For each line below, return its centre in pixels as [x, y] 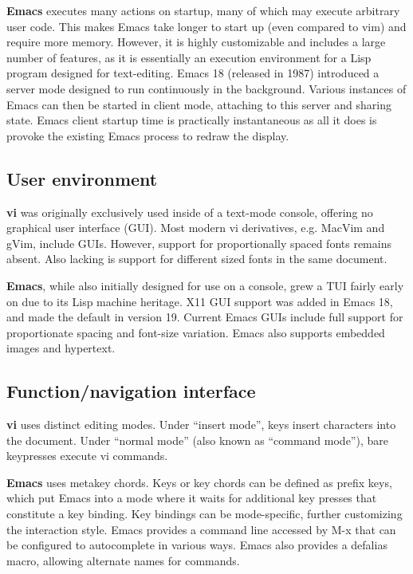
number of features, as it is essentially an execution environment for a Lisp [189, 57]
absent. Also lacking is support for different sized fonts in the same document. [197, 259]
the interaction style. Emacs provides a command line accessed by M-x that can [201, 529]
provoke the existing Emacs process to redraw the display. [148, 135]
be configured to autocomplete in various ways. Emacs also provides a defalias [197, 545]
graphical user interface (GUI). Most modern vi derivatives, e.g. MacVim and [196, 228]
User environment [82, 178]
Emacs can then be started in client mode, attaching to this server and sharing [199, 104]
